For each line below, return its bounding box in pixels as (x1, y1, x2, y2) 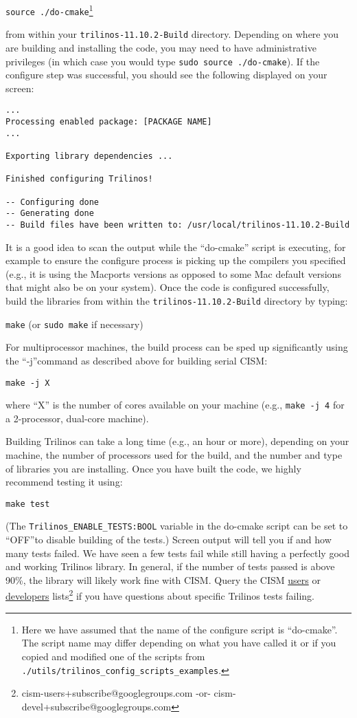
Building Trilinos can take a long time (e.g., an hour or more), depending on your (5, 434, 349, 448)
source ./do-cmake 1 (5, 2, 93, 17)
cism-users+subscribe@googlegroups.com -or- (21, 686, 211, 700)
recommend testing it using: (5, 475, 123, 489)
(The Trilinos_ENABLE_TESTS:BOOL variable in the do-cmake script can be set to (5, 519, 348, 533)
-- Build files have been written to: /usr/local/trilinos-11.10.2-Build (5, 219, 350, 230)
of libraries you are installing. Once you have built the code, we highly (5, 461, 301, 475)
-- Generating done (5, 208, 94, 219)
